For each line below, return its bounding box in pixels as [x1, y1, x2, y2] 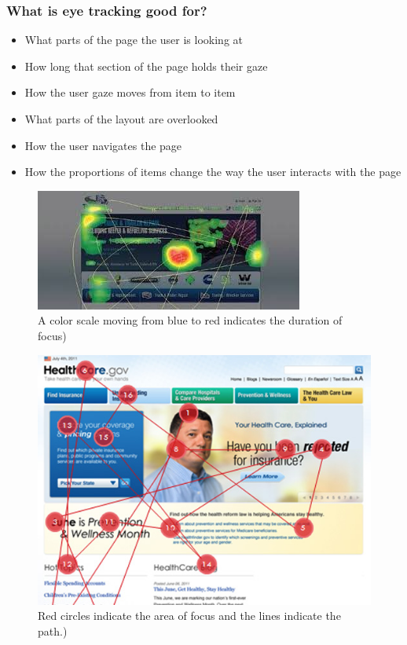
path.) [38, 622, 68, 639]
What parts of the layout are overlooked [24, 111, 218, 126]
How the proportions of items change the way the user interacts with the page [24, 163, 401, 180]
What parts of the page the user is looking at [24, 31, 243, 48]
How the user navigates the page [24, 137, 182, 153]
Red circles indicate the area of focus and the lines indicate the [38, 607, 341, 624]
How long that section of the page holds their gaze [24, 57, 268, 74]
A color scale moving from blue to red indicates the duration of [38, 312, 343, 328]
